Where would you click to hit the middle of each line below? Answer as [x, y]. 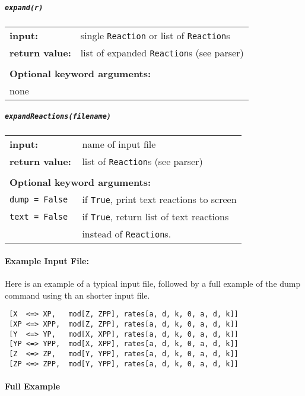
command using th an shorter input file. [77, 295]
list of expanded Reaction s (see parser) [162, 52]
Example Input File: [47, 260]
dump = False [39, 199]
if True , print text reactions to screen [159, 199]
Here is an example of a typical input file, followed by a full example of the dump [153, 283]
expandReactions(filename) [58, 117]
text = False [39, 216]
